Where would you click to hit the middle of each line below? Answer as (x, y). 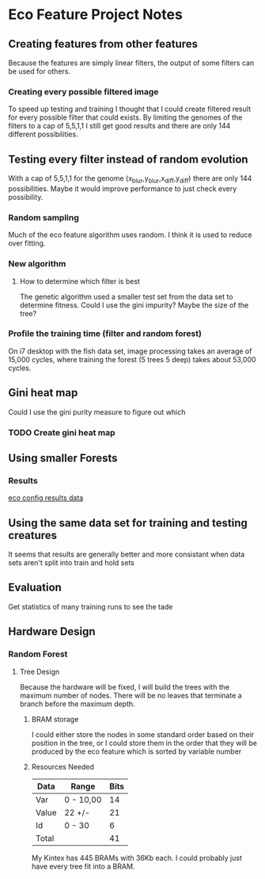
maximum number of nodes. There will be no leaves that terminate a (131, 695)
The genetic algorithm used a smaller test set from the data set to (126, 296)
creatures (33, 535)
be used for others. (40, 71)
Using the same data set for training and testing (128, 523)
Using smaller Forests (63, 458)
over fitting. (27, 243)
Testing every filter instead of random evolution (128, 159)
